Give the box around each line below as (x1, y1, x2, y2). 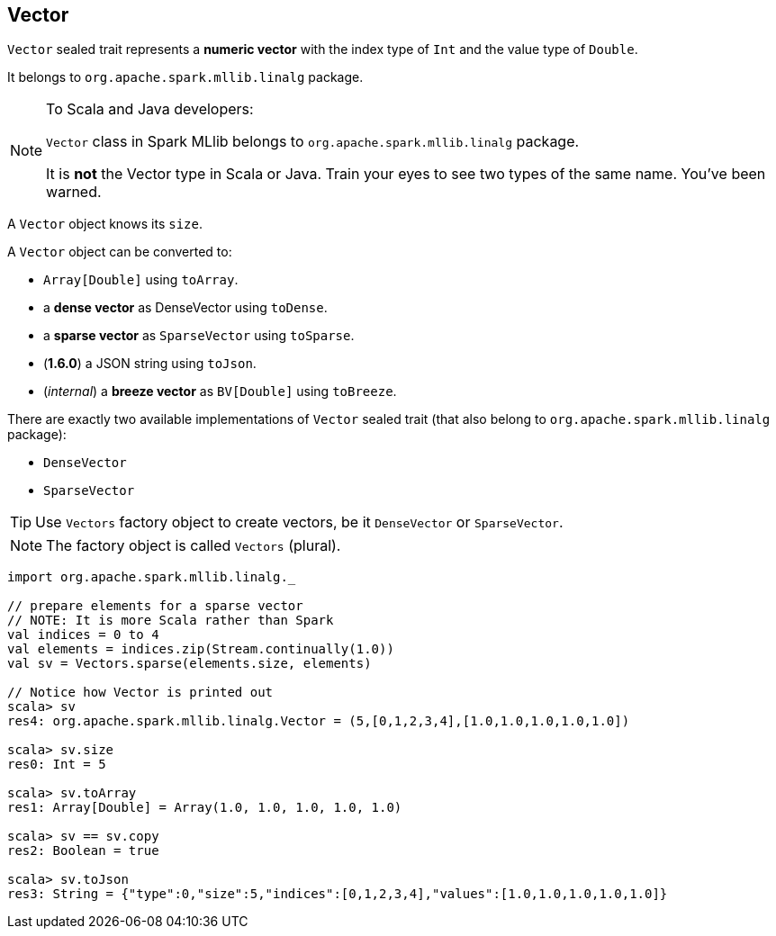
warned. (46, 183, 102, 202)
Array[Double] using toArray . (43, 272, 239, 288)
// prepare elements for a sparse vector (7, 598, 303, 614)
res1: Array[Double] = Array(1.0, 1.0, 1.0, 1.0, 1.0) (7, 800, 402, 815)
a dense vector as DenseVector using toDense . (43, 300, 328, 316)
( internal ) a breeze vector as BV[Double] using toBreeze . (43, 383, 397, 400)
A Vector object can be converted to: (7, 244, 232, 260)
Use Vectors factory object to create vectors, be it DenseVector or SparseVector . (35, 513, 564, 532)
